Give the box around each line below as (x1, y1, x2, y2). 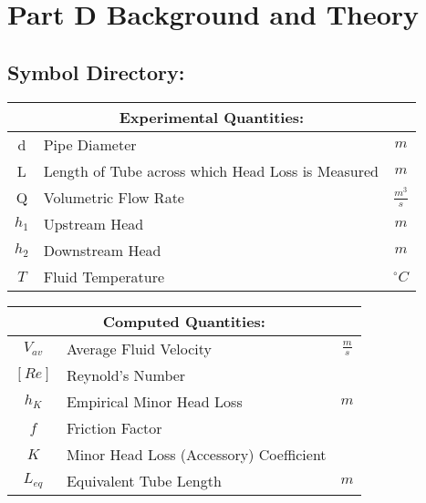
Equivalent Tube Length (66, 469, 222, 491)
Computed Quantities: (102, 310, 265, 332)
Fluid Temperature (43, 265, 165, 287)
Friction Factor (66, 416, 162, 438)
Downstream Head (43, 239, 161, 261)
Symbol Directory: (7, 57, 185, 86)
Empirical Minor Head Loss (66, 390, 243, 412)
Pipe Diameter (43, 133, 137, 155)
